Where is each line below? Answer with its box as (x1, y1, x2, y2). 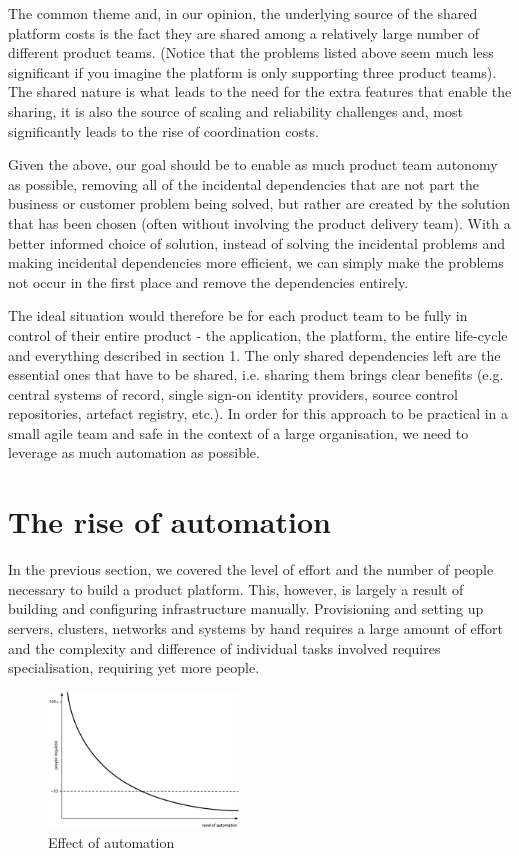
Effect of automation (48, 832, 175, 853)
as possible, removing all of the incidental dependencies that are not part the (8, 173, 479, 194)
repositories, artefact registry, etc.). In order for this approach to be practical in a (8, 403, 509, 424)
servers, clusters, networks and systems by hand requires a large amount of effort (8, 617, 503, 638)
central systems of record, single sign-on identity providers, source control (8, 383, 458, 404)
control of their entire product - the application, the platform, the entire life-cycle (8, 324, 508, 345)
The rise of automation (8, 501, 331, 542)
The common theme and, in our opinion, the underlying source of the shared (8, 3, 478, 23)
